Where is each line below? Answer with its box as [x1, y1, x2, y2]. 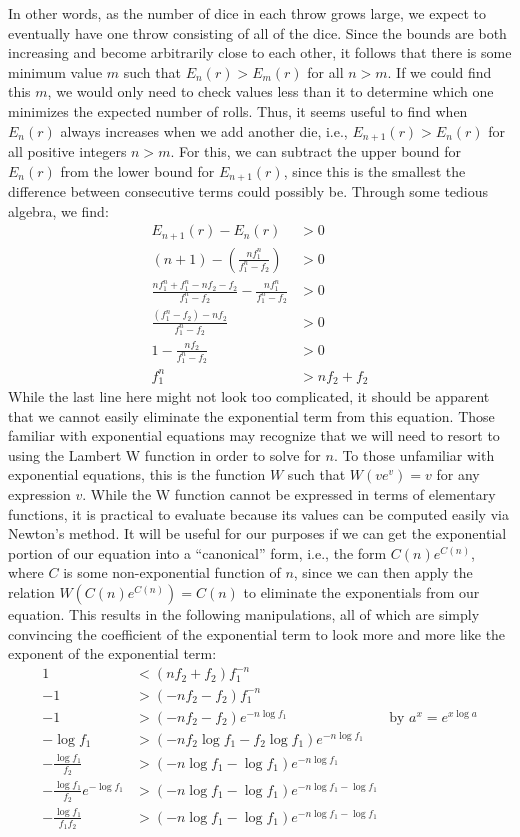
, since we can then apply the [293, 562, 473, 583]
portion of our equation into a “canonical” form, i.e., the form [8, 542, 387, 563]
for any [436, 464, 480, 485]
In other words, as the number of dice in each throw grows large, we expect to [8, 3, 486, 23]
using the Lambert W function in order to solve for [8, 444, 321, 465]
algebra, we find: [8, 200, 109, 221]
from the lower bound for [60, 160, 215, 181]
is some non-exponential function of [63, 562, 281, 583]
